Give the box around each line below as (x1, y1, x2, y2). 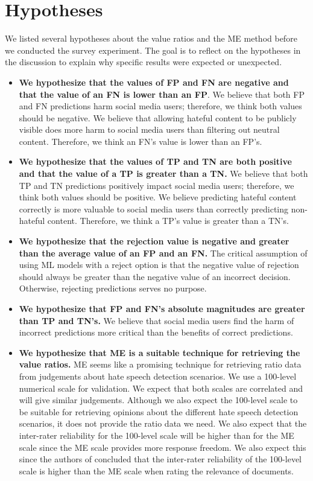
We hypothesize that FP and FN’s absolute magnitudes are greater (19, 302, 305, 314)
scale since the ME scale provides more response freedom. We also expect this (19, 441, 306, 453)
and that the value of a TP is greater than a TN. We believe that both (19, 167, 308, 180)
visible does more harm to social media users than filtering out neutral (19, 123, 280, 136)
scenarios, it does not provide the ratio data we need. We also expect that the (19, 417, 307, 430)
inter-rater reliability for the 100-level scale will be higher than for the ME (19, 428, 294, 441)
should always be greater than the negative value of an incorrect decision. (19, 270, 291, 282)
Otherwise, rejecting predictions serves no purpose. (19, 282, 207, 295)
